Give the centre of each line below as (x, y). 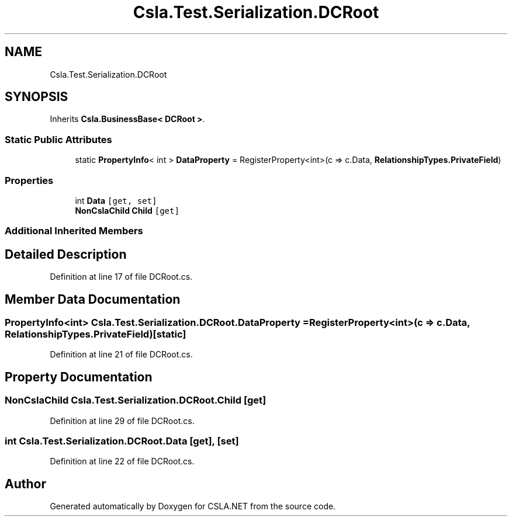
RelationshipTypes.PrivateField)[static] (96, 334)
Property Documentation (79, 377)
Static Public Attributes (58, 139)
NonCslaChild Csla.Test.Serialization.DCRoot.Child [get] (136, 400)
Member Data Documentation (93, 299)
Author (25, 484)
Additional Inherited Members (74, 231)
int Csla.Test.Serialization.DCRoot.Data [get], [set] (122, 441)
